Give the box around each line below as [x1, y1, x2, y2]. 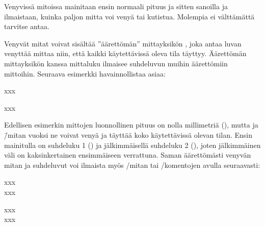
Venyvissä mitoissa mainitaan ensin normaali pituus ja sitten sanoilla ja [4, 1, 228, 11]
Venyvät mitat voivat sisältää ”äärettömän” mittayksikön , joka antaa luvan [4, 38, 242, 48]
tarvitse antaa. [4, 21, 49, 32]
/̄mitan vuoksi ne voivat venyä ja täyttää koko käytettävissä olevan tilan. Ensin [4, 129, 253, 140]
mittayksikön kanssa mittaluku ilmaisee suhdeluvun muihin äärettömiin [4, 58, 228, 68]
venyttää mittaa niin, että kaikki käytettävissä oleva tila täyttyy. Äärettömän [4, 48, 247, 59]
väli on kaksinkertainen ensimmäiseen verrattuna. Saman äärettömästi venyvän [4, 149, 251, 160]
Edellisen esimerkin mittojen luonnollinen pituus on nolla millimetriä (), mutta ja [4, 119, 258, 130]
